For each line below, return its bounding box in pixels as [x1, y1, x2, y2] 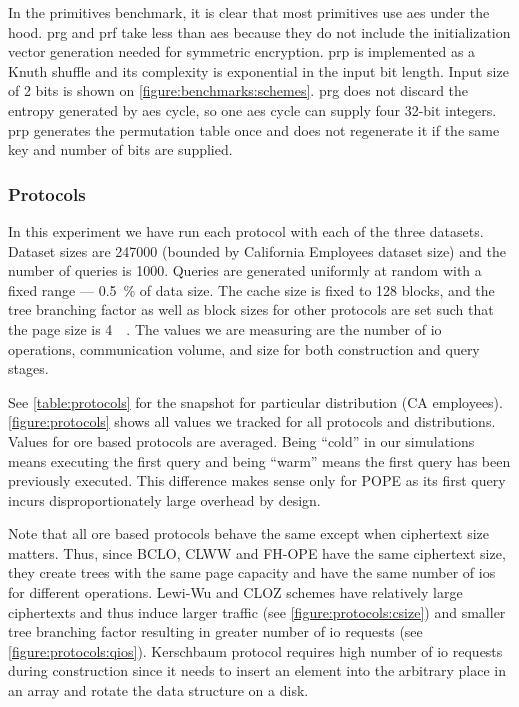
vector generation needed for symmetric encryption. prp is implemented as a [8, 41, 476, 62]
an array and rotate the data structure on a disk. [8, 680, 309, 701]
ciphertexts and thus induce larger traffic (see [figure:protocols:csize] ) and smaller [8, 601, 506, 622]
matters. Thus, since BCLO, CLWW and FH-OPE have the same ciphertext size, [8, 542, 506, 563]
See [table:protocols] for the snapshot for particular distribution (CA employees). [8, 391, 503, 412]
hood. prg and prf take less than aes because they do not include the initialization [8, 21, 511, 42]
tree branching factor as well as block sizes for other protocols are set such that [8, 299, 494, 320]
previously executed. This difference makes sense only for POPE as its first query [8, 470, 506, 491]
